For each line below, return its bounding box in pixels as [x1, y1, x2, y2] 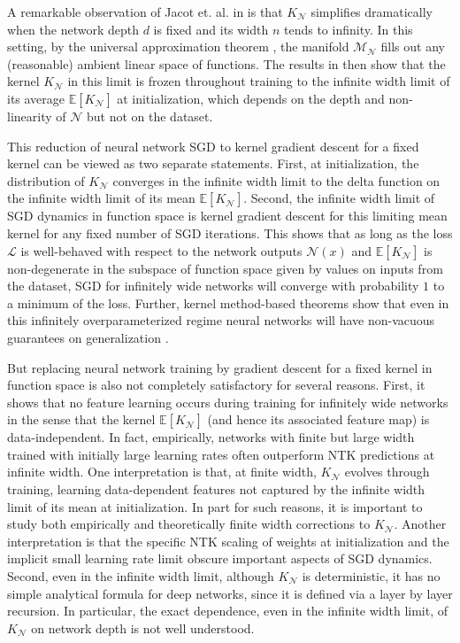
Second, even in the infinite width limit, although [7, 567, 274, 585]
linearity [7, 106, 52, 125]
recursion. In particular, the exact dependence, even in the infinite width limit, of [7, 601, 448, 620]
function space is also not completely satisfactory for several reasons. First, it [7, 376, 425, 394]
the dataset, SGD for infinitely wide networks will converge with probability [7, 276, 419, 295]
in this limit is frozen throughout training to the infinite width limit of [67, 72, 450, 90]
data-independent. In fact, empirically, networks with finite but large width [7, 428, 415, 446]
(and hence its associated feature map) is [207, 410, 430, 429]
